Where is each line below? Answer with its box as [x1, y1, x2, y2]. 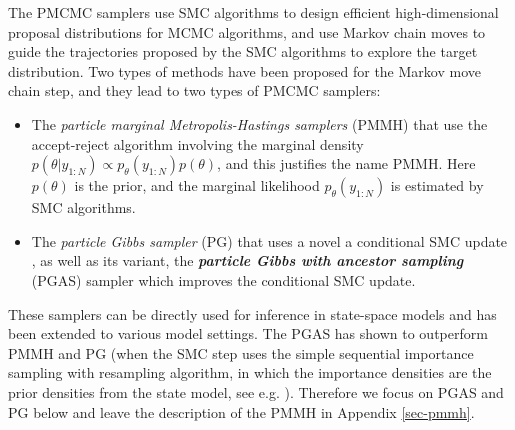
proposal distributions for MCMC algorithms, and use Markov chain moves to [8, 21, 486, 42]
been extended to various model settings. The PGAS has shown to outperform [8, 323, 488, 344]
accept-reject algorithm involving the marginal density [31, 133, 364, 154]
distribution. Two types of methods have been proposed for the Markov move [8, 60, 481, 81]
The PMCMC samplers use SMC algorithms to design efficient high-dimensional [8, 2, 499, 22]
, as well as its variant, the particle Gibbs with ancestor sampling [31, 250, 464, 271]
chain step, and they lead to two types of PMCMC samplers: [8, 80, 381, 101]
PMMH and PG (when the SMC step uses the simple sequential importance [8, 342, 474, 363]
